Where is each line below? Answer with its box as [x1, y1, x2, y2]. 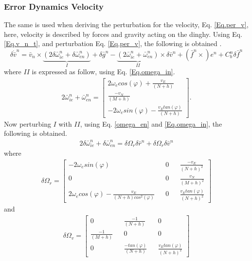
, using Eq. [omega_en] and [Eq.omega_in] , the [80, 118, 222, 129]
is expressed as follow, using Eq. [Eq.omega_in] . [32, 66, 175, 77]
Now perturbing [4, 118, 51, 129]
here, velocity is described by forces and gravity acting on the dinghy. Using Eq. [4, 29, 242, 39]
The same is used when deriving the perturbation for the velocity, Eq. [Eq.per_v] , [4, 19, 249, 30]
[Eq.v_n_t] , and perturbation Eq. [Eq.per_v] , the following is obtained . [4, 38, 222, 49]
